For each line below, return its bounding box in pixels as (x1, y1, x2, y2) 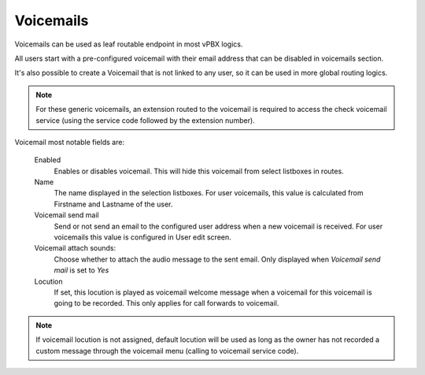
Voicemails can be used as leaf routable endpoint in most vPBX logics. (14, 39, 243, 49)
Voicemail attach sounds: (34, 243, 116, 253)
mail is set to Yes (54, 265, 109, 275)
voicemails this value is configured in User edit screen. (54, 232, 231, 242)
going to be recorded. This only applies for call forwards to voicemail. (54, 299, 279, 308)
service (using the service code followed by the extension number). (35, 115, 255, 125)
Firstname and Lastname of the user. (54, 199, 173, 209)
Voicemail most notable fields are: (14, 137, 125, 147)
